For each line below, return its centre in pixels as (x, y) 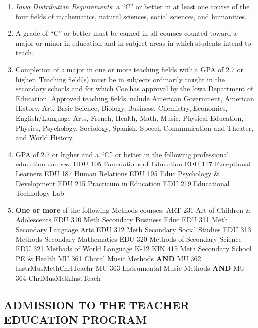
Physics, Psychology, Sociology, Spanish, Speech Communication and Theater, (134, 127)
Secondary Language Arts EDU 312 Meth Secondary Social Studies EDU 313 (133, 229)
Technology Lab (40, 193)
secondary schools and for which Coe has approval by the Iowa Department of (134, 89)
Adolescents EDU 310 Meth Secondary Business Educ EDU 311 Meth (122, 219)
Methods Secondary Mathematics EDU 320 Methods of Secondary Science (129, 239)
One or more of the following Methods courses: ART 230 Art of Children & (133, 209)
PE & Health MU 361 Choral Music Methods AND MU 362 (108, 258)
